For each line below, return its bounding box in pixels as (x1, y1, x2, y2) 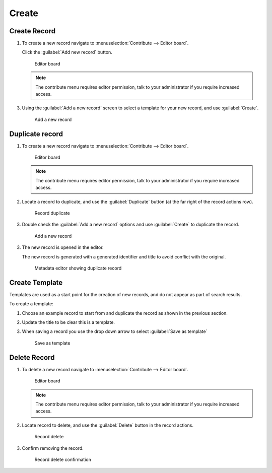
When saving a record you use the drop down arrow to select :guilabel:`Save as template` (22, 328, 208, 334)
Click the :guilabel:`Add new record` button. (22, 49, 113, 55)
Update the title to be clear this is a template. (22, 319, 115, 325)
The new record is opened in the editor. (22, 244, 104, 250)
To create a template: (9, 301, 54, 307)
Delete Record (9, 353, 55, 362)
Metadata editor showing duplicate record (34, 265, 122, 271)
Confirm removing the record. (22, 445, 84, 451)
